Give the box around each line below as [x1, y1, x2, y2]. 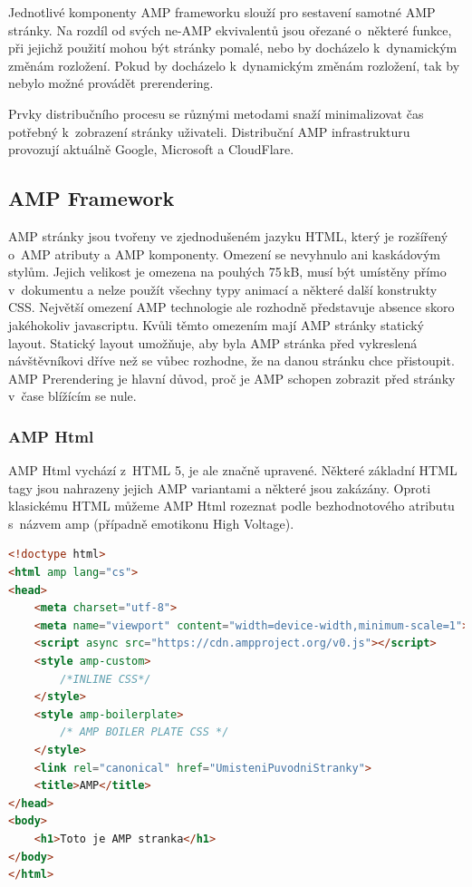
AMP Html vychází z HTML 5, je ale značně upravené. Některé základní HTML [8, 461, 458, 480]
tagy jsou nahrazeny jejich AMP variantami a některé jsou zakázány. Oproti [8, 478, 431, 497]
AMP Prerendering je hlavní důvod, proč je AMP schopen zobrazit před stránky [8, 368, 456, 387]
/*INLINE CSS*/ [60, 672, 151, 686]
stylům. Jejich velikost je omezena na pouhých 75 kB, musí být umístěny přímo [8, 262, 447, 281]
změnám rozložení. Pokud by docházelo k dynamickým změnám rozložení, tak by [8, 55, 460, 74]
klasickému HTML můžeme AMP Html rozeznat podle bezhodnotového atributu [8, 496, 455, 515]
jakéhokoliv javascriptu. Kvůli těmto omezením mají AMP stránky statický [8, 315, 425, 334]
